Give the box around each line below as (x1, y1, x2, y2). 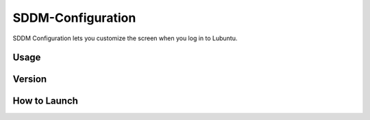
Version (12, 74, 47, 85)
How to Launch (12, 95, 79, 107)
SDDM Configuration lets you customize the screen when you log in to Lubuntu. (12, 34, 238, 42)
